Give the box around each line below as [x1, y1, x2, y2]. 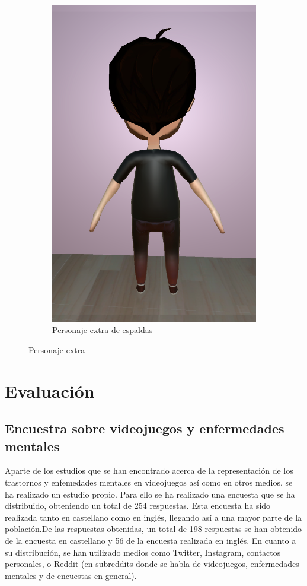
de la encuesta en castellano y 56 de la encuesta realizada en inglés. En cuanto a [5, 534, 296, 547]
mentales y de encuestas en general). [5, 569, 137, 581]
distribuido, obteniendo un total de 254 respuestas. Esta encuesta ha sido [5, 499, 271, 512]
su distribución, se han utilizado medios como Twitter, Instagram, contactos [5, 546, 281, 558]
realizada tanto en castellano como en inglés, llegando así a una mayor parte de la [5, 511, 302, 523]
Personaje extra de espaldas [52, 324, 153, 336]
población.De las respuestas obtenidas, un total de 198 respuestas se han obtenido [5, 522, 302, 535]
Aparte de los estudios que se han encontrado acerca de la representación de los [5, 464, 293, 477]
